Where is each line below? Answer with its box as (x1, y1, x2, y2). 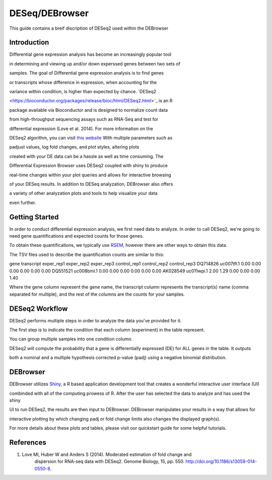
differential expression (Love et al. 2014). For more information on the (9, 125, 153, 131)
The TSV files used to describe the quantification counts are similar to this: (9, 251, 165, 257)
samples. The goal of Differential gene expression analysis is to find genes (9, 70, 164, 76)
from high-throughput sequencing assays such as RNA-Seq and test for (9, 116, 159, 122)
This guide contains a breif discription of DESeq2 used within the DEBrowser (9, 25, 169, 31)
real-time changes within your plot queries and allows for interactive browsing (9, 172, 171, 178)
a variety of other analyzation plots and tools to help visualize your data (9, 190, 158, 196)
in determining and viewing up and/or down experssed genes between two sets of (9, 60, 181, 66)
